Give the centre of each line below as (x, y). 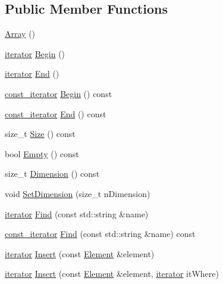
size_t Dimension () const (52, 174)
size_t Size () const (40, 134)
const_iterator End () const (56, 113)
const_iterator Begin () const (59, 93)
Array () (20, 34)
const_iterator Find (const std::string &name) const (100, 234)
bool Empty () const (42, 153)
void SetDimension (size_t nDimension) (78, 193)
